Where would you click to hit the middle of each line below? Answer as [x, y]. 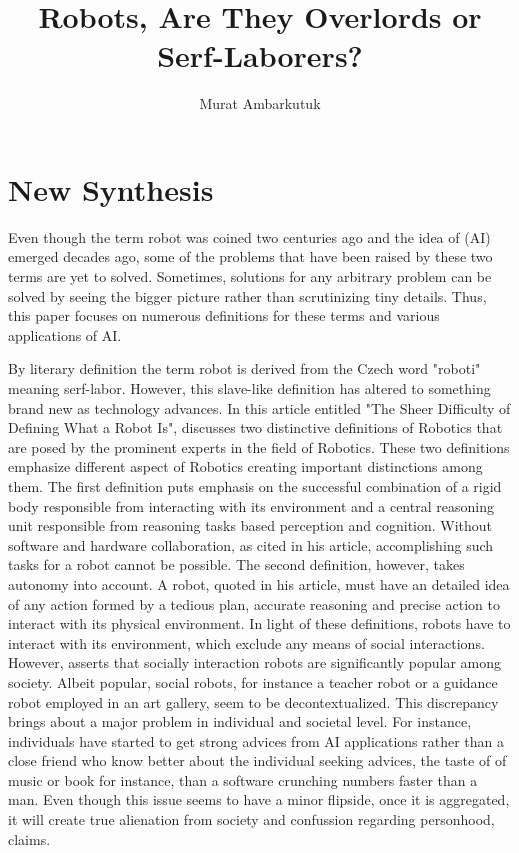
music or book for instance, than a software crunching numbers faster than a [243, 779]
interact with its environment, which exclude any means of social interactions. [246, 642]
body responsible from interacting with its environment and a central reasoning [251, 505]
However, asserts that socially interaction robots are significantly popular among [255, 662]
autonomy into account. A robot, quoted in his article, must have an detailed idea [259, 583]
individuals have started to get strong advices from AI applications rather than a [256, 740]
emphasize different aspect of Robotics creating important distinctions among [245, 466]
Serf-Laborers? [260, 55]
